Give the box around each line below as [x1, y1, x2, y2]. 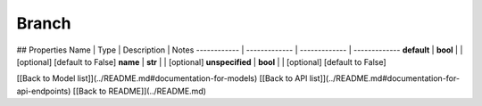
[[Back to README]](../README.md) [72, 86, 207, 96]
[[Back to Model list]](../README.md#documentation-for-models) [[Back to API [16, 73, 308, 84]
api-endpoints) [16, 86, 71, 96]
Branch [16, 13, 71, 33]
